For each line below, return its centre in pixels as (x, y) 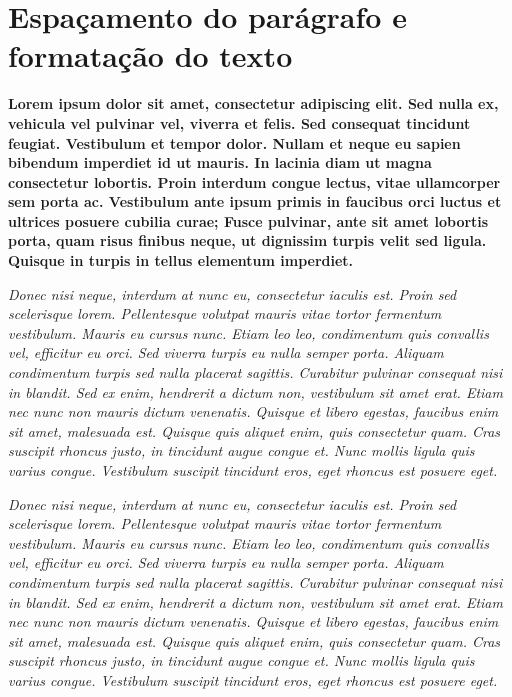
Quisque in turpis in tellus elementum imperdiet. (181, 260)
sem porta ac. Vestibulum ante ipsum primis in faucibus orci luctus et (255, 201)
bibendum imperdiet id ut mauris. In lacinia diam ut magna (220, 162)
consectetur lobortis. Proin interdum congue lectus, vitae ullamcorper (254, 181)
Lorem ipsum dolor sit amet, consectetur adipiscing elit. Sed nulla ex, (253, 103)
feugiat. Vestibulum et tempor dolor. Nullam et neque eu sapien (234, 142)
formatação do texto (150, 55)
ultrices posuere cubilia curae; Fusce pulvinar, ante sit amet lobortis (248, 220)
